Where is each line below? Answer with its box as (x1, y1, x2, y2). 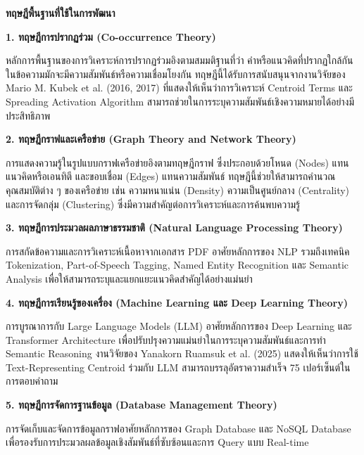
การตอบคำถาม (6, 373, 58, 388)
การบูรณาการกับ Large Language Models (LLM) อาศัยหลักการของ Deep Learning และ (6, 319, 352, 333)
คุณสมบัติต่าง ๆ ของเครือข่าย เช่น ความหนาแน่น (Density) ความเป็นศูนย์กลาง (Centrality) (6, 182, 350, 197)
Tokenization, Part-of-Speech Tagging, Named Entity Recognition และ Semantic (6, 257, 349, 272)
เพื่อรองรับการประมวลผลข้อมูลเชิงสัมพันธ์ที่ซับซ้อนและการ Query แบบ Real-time (6, 435, 309, 449)
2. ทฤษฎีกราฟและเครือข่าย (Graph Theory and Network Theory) (6, 132, 296, 146)
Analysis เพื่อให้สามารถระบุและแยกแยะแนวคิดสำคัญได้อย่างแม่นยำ (6, 271, 253, 286)
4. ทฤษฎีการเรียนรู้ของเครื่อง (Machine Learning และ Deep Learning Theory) (6, 295, 348, 309)
